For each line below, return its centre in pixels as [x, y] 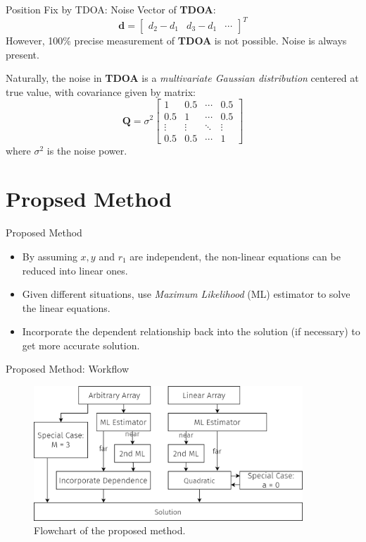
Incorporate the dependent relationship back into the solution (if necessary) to [191, 331]
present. [23, 54]
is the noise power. [87, 150]
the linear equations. [66, 307]
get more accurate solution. [81, 345]
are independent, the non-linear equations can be [235, 256]
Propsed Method [89, 199]
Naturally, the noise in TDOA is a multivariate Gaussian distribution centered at [182, 78]
